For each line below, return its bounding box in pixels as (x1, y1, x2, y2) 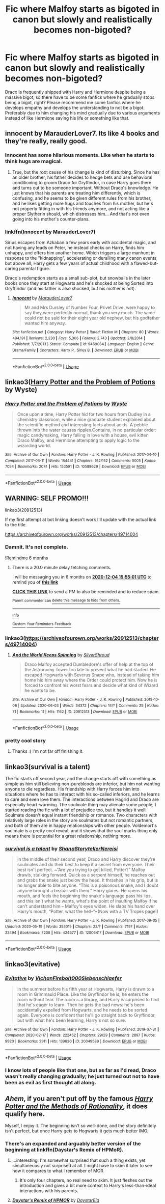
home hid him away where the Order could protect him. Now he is (24, 677, 158, 683)
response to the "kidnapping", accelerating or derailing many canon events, (5, 255, 158, 261)
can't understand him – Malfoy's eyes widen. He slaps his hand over (17, 903, 155, 909)
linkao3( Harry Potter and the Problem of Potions (5, 378, 156, 386)
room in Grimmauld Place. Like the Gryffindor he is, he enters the (17, 991, 149, 997)
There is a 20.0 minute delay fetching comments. (12, 564, 111, 570)
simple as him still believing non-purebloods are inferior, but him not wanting (5, 781, 160, 787)
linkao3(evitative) (5, 960, 60, 968)
